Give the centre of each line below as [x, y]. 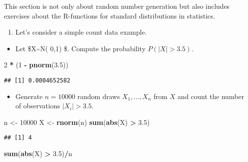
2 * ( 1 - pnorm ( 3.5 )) [36, 65]
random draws [99, 96]
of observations [38, 106]
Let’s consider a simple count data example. [81, 32]
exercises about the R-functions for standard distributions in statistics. [110, 15]
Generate [29, 96]
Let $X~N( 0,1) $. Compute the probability [81, 48]
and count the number [211, 96]
